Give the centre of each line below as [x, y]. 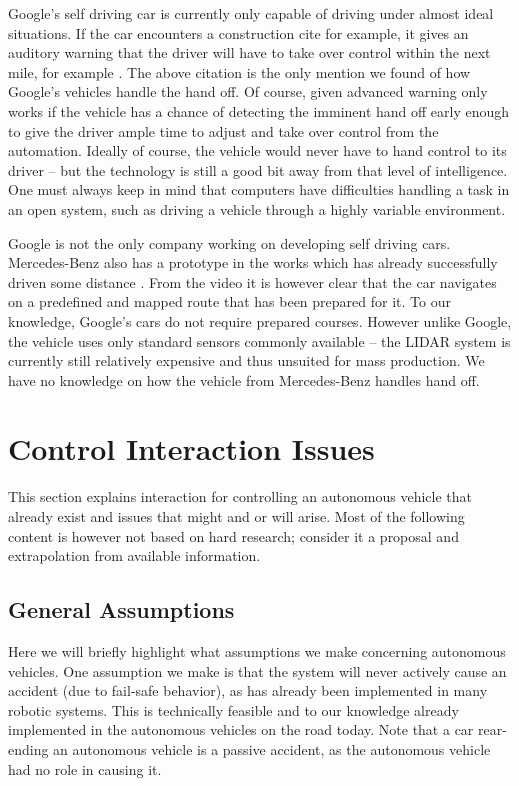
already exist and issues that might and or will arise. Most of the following [236, 516]
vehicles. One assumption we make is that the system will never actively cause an [257, 670]
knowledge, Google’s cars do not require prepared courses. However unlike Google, [260, 320]
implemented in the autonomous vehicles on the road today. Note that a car [241, 729]
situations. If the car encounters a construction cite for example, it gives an [238, 32]
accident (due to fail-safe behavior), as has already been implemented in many [248, 690]
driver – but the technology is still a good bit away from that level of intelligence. [258, 169]
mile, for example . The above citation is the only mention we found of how [239, 71]
